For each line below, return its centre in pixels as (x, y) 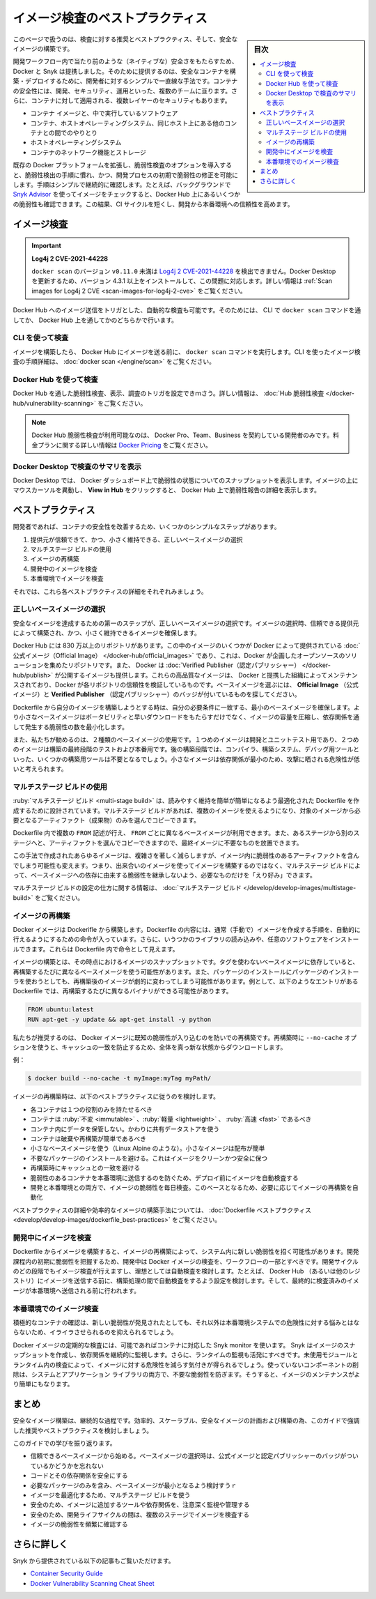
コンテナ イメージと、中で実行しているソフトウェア (104, 113)
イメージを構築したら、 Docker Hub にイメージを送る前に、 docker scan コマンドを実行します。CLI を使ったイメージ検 (187, 351)
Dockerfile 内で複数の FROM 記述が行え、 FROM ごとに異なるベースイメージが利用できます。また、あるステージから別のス (186, 833)
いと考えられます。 (40, 769)
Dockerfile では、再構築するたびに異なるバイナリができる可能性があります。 (123, 991)
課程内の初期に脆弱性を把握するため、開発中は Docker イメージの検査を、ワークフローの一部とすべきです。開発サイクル (186, 1261)
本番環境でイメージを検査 (67, 579)
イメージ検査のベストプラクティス (110, 18)
